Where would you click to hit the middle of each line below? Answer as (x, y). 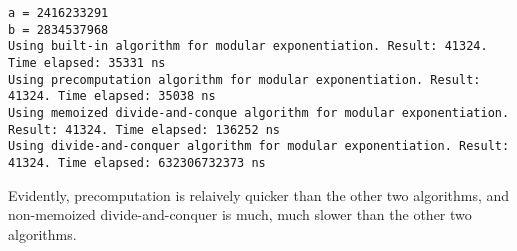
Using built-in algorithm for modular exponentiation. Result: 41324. (248, 46)
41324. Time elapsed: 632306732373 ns (137, 162)
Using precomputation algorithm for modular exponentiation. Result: (244, 79)
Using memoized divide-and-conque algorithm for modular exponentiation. (259, 112)
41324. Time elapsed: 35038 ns (112, 96)
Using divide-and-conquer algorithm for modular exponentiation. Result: (259, 146)
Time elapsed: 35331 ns (87, 62)
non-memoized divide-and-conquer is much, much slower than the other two (240, 214)
